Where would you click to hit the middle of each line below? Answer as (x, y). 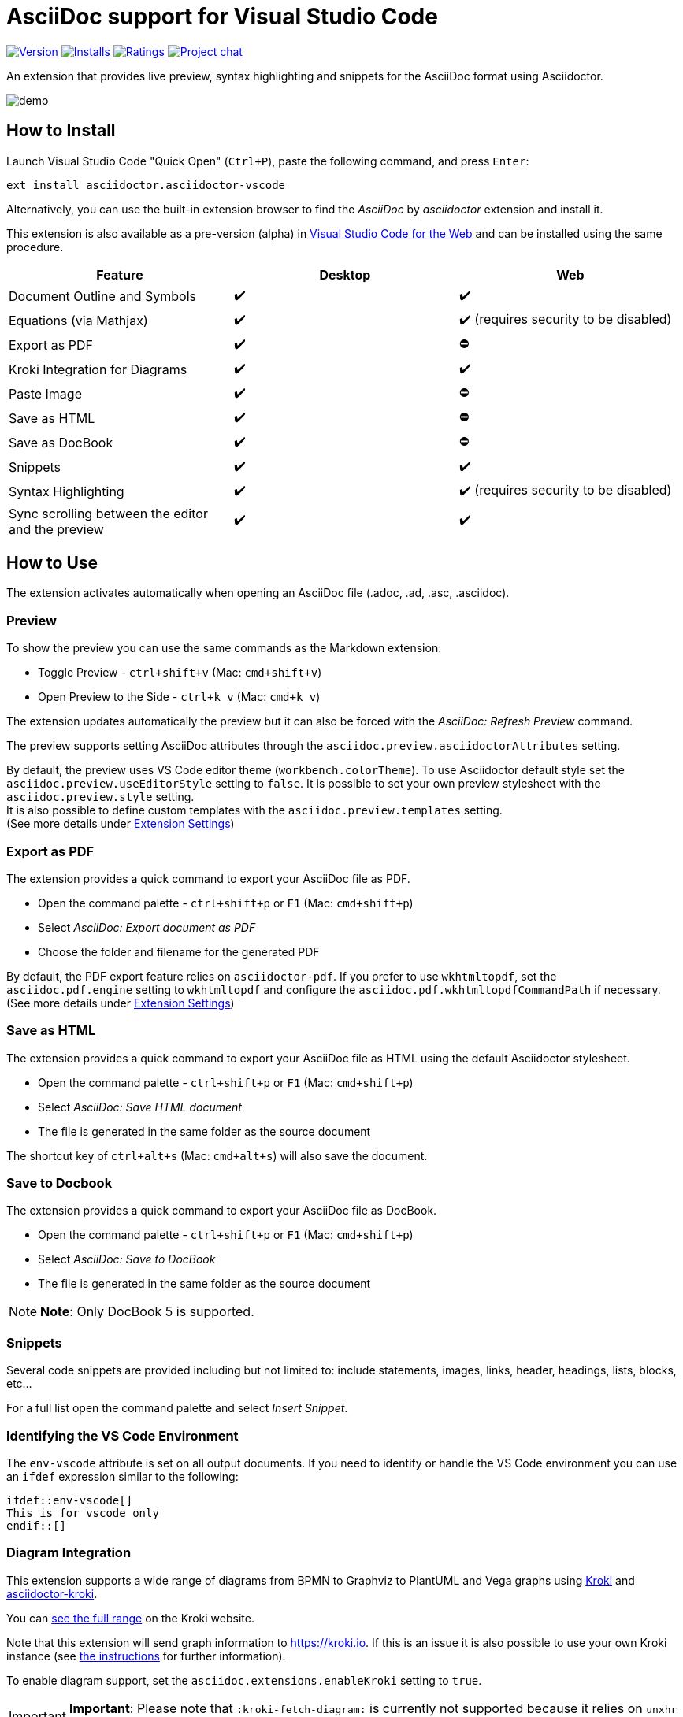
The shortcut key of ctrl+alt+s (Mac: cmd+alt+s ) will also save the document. (217, 1155)
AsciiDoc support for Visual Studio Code (222, 17)
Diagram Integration (69, 1553)
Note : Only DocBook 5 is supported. (147, 1312)
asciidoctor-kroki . (52, 1593)
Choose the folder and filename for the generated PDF (179, 951)
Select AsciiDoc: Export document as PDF (147, 927)
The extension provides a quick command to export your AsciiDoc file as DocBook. (222, 1211)
